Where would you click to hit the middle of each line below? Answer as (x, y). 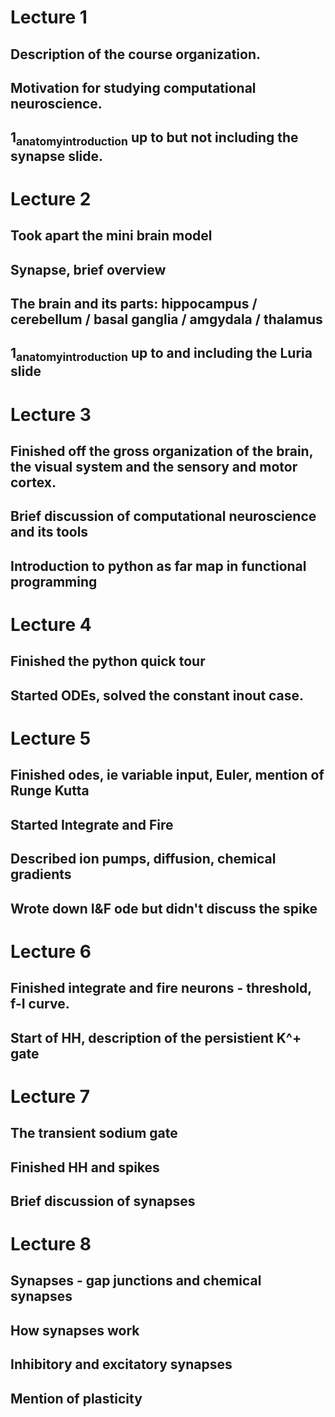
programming (54, 581)
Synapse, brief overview (88, 269)
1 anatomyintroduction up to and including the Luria (161, 355)
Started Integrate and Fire (92, 824)
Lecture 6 (51, 951)
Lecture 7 (50, 1096)
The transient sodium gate (94, 1133)
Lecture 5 (51, 738)
